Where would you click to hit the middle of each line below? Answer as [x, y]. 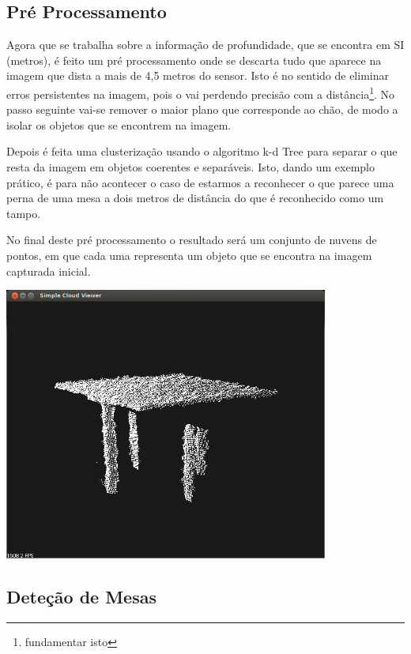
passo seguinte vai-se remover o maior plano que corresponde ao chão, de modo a [202, 109]
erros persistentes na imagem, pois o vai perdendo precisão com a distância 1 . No [201, 92]
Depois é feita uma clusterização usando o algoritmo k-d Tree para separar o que [202, 151]
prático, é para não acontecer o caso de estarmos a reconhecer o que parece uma [200, 182]
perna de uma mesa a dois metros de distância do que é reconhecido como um [195, 198]
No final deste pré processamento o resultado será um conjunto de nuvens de [192, 240]
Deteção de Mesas [81, 596]
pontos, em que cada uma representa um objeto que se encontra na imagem [189, 255]
